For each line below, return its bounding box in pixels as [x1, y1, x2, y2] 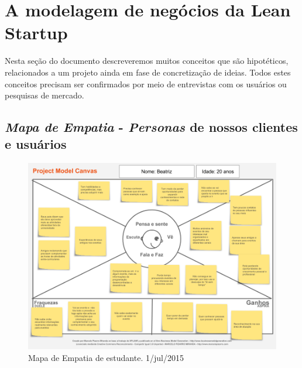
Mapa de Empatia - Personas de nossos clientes [5, 118, 298, 136]
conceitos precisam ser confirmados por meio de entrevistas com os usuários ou [5, 77, 287, 90]
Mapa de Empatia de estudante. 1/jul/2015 [28, 351, 184, 363]
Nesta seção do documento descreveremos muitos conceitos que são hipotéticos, [5, 54, 289, 67]
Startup [5, 21, 68, 45]
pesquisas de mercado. [5, 89, 84, 101]
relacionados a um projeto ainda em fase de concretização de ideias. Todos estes [5, 66, 291, 78]
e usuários [5, 135, 67, 153]
